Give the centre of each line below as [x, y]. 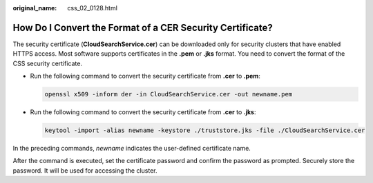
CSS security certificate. [48, 63]
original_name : [35, 8]
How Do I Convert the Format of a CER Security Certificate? [143, 28]
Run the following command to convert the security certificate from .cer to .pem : [145, 76]
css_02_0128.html [92, 8]
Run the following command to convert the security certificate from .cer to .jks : [143, 112]
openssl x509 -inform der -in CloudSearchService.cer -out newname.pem [169, 94]
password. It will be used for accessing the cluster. [85, 170]
